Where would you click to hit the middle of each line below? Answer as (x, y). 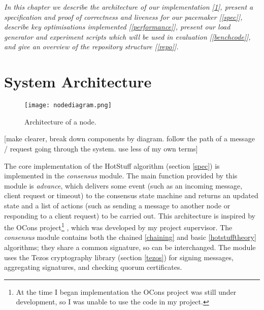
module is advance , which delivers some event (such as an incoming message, (123, 185)
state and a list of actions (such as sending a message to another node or (117, 205)
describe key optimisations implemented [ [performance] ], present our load (117, 27)
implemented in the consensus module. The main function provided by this (121, 176)
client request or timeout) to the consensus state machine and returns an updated (131, 195)
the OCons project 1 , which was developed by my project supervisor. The (118, 226)
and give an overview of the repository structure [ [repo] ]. (91, 46)
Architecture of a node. (60, 121)
